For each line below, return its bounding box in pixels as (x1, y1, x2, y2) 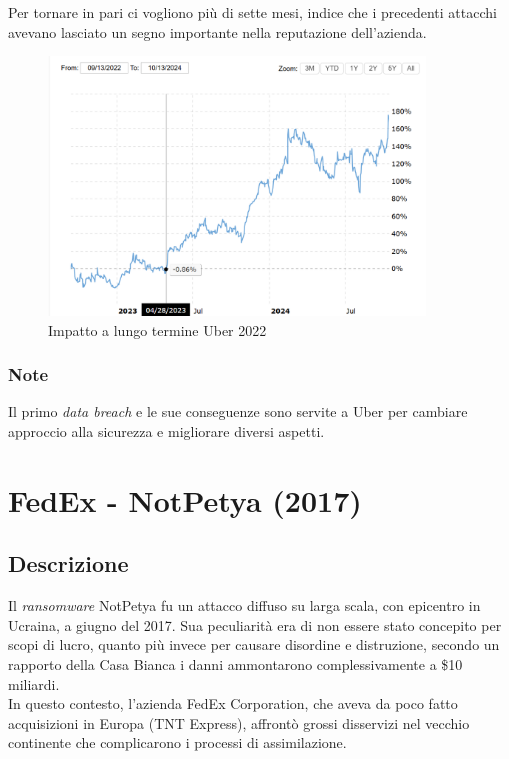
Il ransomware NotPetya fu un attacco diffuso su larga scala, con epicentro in (8, 595, 481, 616)
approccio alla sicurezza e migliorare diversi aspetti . (8, 421, 325, 442)
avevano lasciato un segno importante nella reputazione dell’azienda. (8, 21, 427, 42)
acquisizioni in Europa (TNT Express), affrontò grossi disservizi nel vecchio (8, 712, 470, 733)
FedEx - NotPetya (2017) (8, 479, 362, 520)
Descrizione (8, 548, 129, 579)
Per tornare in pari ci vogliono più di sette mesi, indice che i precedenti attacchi (8, 2, 497, 22)
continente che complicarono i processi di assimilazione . (8, 732, 347, 753)
